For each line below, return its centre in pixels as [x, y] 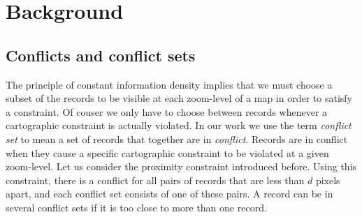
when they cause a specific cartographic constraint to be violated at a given [167, 152]
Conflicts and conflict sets [101, 55]
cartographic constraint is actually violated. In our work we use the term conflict [179, 125]
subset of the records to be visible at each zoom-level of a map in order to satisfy [179, 98]
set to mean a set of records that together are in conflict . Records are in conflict [177, 139]
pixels [328, 180]
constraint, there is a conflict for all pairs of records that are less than [155, 180]
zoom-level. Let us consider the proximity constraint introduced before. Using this [181, 166]
